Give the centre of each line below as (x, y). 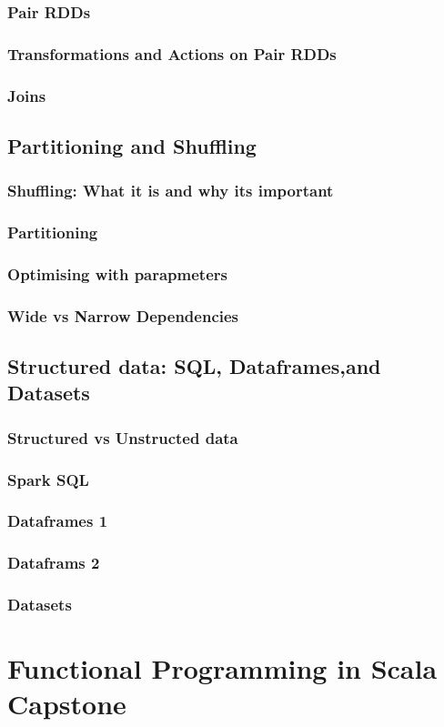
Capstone (67, 704)
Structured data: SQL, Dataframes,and (194, 366)
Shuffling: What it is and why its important (171, 191)
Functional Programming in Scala (222, 668)
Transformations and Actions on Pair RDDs (172, 53)
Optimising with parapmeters (117, 273)
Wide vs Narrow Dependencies (123, 315)
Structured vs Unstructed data (123, 437)
